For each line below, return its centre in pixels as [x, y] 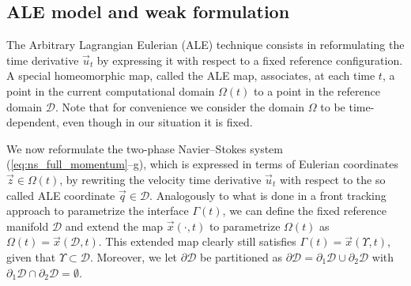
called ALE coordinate [61, 195]
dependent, [33, 122]
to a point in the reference [317, 90]
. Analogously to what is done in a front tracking [268, 195]
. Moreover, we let [134, 256]
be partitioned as [241, 256]
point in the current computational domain [111, 90]
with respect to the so [332, 179]
